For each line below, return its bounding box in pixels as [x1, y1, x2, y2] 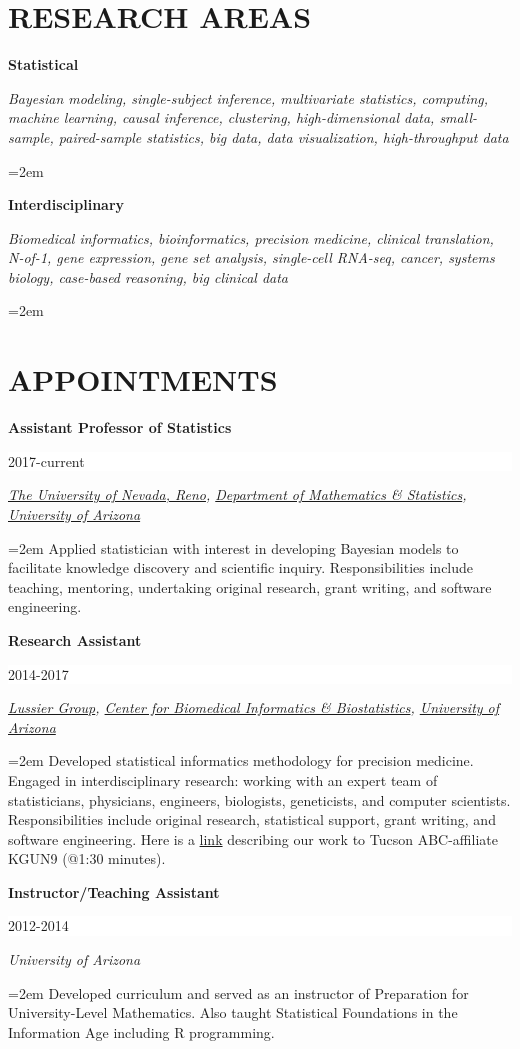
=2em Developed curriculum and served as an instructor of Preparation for [8, 982, 469, 1003]
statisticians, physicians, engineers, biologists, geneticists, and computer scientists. [8, 789, 511, 810]
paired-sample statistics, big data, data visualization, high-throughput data [58, 126, 509, 147]
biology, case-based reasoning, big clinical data [8, 266, 289, 287]
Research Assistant [8, 629, 142, 650]
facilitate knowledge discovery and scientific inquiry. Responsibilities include [8, 557, 474, 578]
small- [439, 107, 477, 128]
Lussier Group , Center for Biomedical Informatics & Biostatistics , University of [8, 697, 500, 718]
